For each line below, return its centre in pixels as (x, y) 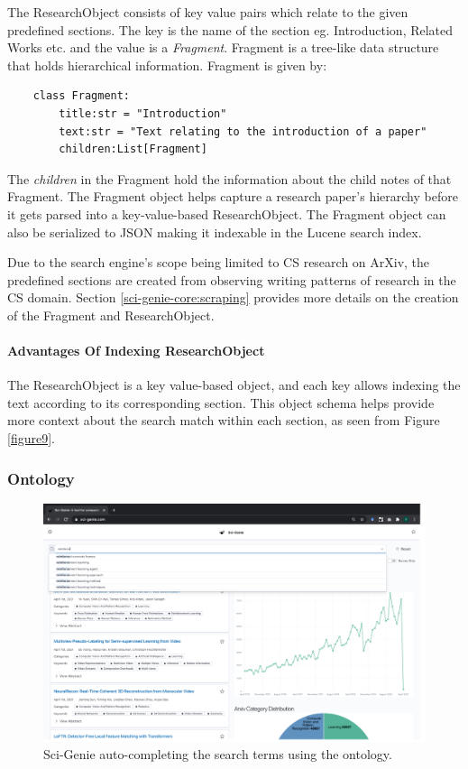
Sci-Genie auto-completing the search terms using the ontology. (218, 754)
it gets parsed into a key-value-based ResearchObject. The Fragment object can (227, 213)
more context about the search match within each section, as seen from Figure (224, 420)
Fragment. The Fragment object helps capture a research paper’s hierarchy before (233, 196)
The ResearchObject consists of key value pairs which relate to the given (208, 12)
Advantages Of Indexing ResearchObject (136, 351)
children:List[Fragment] (133, 149)
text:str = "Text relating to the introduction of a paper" (243, 131)
